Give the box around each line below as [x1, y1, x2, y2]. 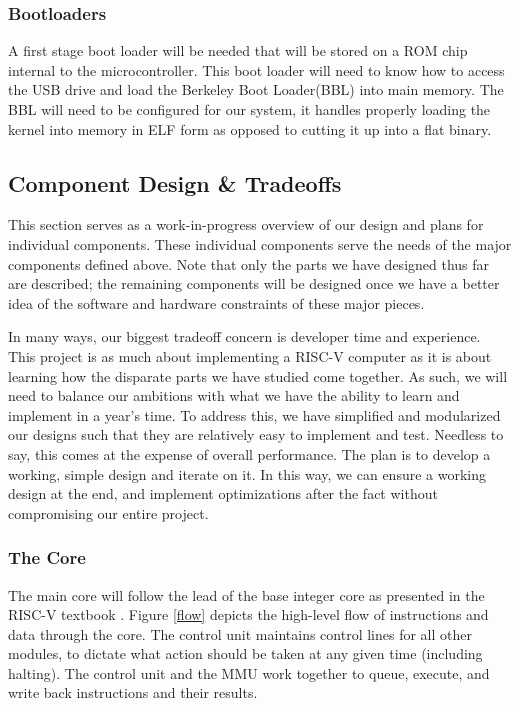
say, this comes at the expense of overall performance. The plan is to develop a [8, 443, 491, 464]
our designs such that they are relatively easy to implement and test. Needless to [8, 424, 504, 445]
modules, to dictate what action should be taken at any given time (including [8, 643, 483, 664]
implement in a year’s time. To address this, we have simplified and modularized [8, 404, 501, 425]
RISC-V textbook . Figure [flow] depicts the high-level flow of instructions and [8, 604, 489, 625]
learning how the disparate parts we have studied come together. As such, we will [8, 365, 508, 386]
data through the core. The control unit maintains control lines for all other [8, 623, 472, 644]
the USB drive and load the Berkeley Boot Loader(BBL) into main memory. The [8, 79, 504, 100]
